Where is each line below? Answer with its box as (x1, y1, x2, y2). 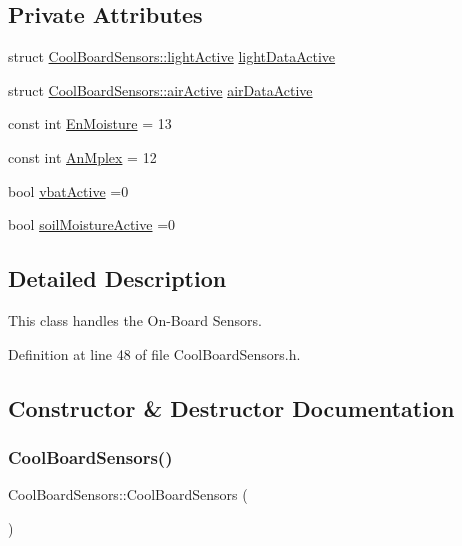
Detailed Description (8, 263, 227, 294)
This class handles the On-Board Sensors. (8, 309, 262, 330)
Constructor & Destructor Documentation (8, 392, 455, 423)
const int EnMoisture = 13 (8, 113, 172, 134)
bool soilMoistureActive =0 (8, 214, 176, 235)
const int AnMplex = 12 (8, 146, 157, 167)
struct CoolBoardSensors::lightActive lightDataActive (8, 46, 336, 67)
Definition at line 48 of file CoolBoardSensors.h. (8, 343, 301, 364)
